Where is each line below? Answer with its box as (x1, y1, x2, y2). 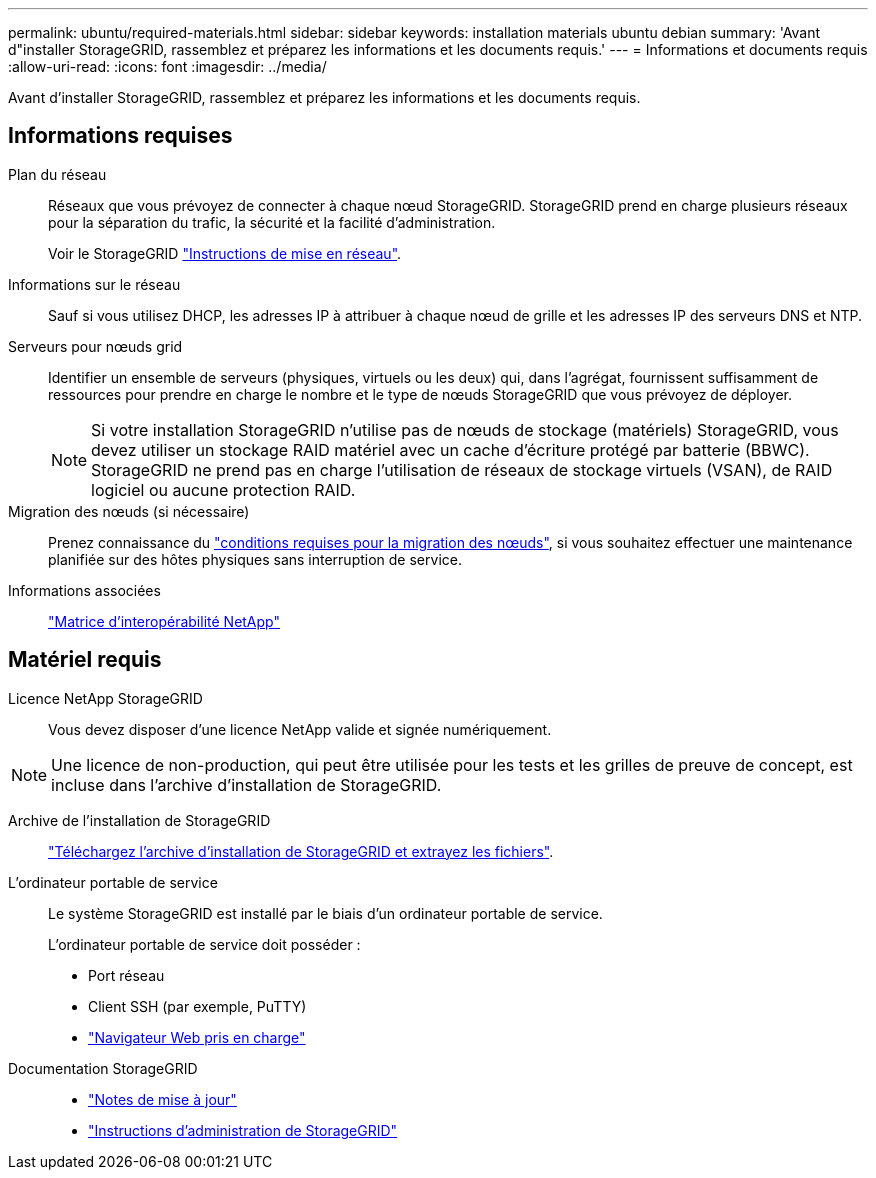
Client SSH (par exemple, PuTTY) (88, 997, 307, 1015)
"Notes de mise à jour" (88, 1090, 237, 1108)
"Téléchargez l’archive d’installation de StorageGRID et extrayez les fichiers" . (48, 842, 554, 860)
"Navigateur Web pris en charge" (88, 1028, 306, 1046)
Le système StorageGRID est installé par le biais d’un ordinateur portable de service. (48, 904, 603, 922)
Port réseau (88, 966, 165, 984)
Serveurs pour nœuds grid (8, 337, 183, 355)
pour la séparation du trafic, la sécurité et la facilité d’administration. (48, 213, 496, 231)
